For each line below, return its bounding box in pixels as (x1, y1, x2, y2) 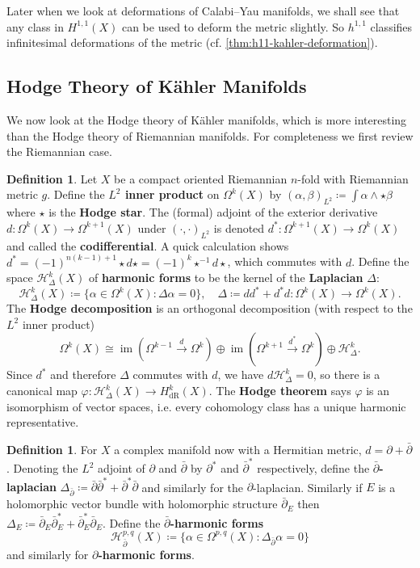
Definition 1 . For (6, 440, 98, 457)
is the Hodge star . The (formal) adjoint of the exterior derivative (48, 204, 378, 221)
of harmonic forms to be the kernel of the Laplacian (89, 269, 363, 286)
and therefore (50, 366, 116, 383)
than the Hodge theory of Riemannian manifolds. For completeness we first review (6, 127, 414, 144)
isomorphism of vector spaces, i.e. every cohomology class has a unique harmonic (6, 398, 406, 414)
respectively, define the (257, 460, 370, 477)
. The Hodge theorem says (208, 382, 351, 399)
